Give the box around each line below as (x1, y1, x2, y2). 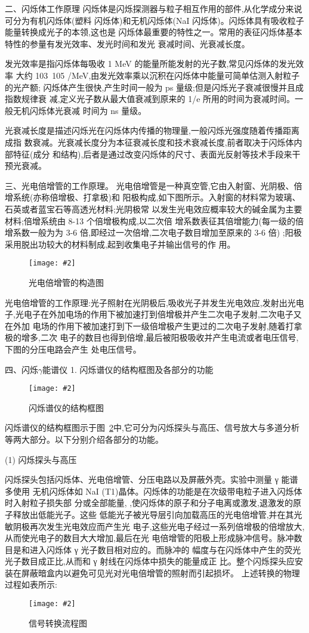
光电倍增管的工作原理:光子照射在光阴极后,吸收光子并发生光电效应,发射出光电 (5, 296, 304, 308)
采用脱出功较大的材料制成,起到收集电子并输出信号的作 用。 (5, 237, 236, 250)
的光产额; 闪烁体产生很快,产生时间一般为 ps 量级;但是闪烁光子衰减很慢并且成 (5, 81, 304, 93)
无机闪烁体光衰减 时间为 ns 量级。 (13, 104, 147, 116)
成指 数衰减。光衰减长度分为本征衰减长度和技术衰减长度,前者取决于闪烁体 (5, 135, 294, 148)
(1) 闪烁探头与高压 (5, 453, 77, 465)
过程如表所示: (5, 578, 57, 591)
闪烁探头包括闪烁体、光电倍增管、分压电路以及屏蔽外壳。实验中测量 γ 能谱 (5, 473, 298, 486)
